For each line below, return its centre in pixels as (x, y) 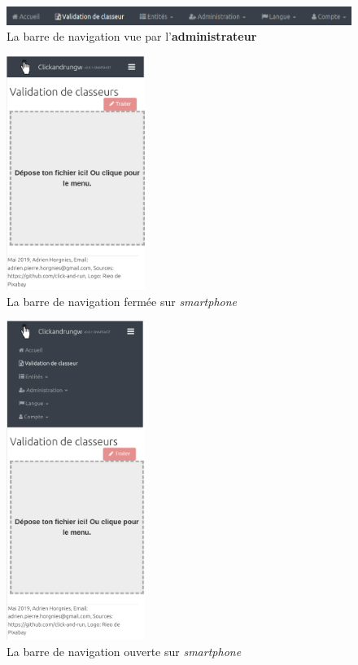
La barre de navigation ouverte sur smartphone (124, 652)
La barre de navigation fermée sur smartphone (122, 301)
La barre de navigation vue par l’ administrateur (132, 36)
